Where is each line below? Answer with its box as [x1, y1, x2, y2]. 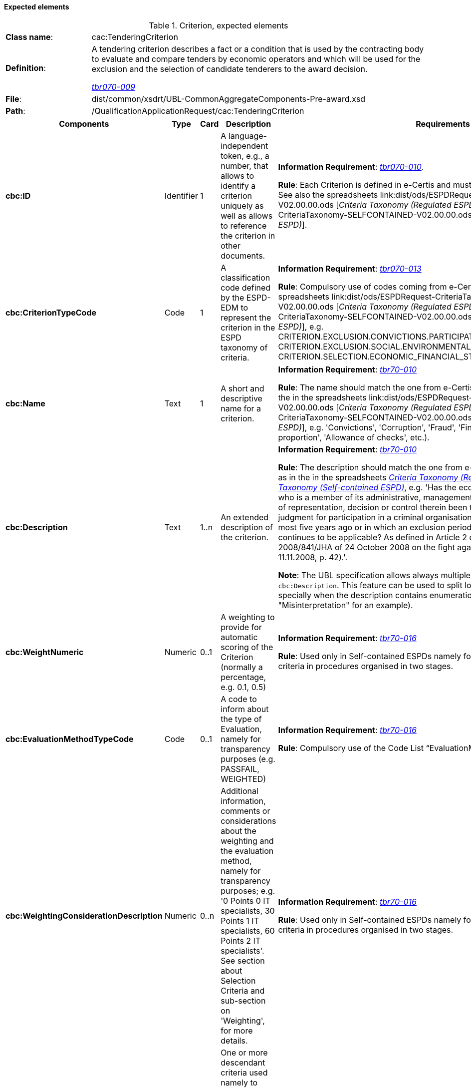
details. [221, 1035, 248, 1046]
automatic [221, 632, 258, 642]
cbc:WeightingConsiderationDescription [5, 910, 163, 921]
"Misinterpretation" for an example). [278, 600, 413, 610]
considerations [221, 815, 276, 826]
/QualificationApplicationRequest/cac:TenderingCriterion [91, 105, 304, 116]
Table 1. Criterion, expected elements [149, 20, 288, 30]
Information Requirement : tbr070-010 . [278, 161, 424, 172]
